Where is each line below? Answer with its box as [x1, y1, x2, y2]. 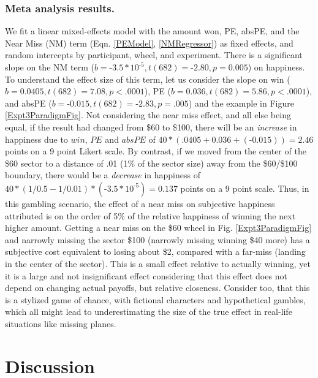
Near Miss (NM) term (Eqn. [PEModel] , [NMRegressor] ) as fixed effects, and [5, 36, 293, 49]
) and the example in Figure [188, 96, 294, 109]
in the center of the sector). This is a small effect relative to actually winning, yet [5, 257, 311, 270]
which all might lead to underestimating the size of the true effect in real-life [5, 305, 292, 318]
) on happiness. [248, 61, 305, 73]
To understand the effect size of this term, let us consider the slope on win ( [5, 72, 290, 85]
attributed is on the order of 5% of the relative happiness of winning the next [5, 209, 296, 222]
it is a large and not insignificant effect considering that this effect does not [5, 269, 287, 282]
